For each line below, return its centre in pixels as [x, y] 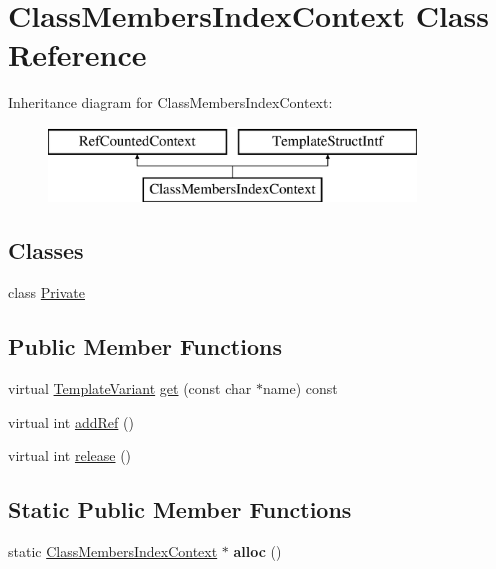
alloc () [257, 551]
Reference [77, 54]
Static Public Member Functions [180, 509]
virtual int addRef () [71, 421]
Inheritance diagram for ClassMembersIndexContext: [170, 102]
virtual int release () [70, 455]
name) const [300, 388]
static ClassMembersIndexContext [113, 551]
